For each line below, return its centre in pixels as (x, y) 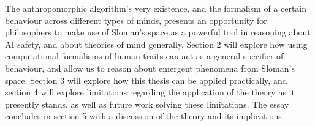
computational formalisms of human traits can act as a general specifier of (144, 56)
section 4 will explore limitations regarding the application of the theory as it (150, 92)
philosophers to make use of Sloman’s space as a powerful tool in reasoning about (158, 32)
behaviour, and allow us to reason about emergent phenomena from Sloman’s (150, 68)
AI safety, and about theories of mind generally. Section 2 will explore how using (156, 44)
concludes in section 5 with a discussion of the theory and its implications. (145, 116)
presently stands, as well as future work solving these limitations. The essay (147, 104)
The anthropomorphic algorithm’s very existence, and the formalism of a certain (156, 8)
